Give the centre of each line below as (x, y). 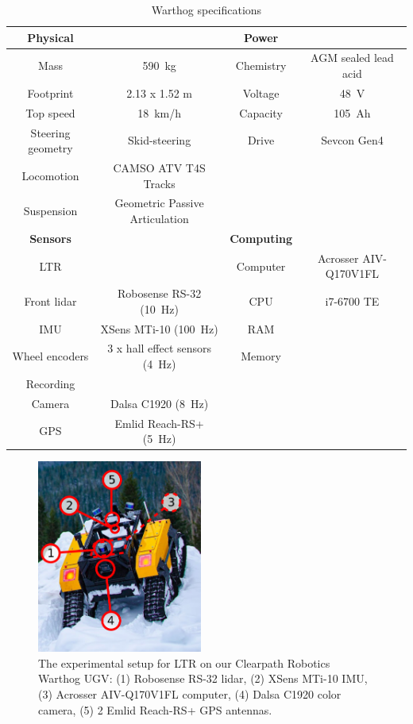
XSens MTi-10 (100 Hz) (159, 328)
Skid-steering (160, 140)
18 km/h (160, 112)
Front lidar (50, 300)
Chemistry (261, 65)
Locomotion (50, 175)
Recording (50, 383)
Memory (261, 356)
